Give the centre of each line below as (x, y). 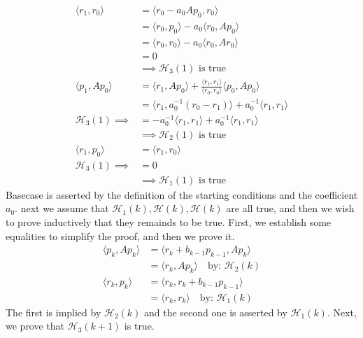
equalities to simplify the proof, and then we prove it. (120, 235)
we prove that (35, 326)
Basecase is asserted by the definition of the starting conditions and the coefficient (182, 194)
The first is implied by (54, 312)
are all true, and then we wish (290, 208)
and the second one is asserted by (216, 312)
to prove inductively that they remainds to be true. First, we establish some (169, 222)
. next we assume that (62, 208)
